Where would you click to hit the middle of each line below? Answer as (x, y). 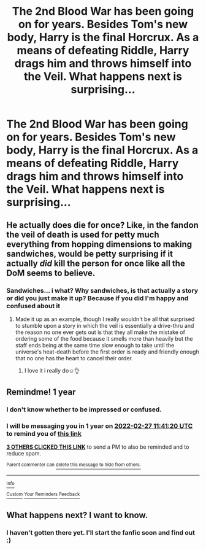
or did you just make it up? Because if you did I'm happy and (97, 298)
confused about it (33, 306)
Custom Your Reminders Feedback (43, 494)
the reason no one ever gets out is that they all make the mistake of (100, 332)
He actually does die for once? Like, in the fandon (103, 225)
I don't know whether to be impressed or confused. (84, 409)
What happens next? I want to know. (77, 515)
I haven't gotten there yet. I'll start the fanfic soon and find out (101, 533)
